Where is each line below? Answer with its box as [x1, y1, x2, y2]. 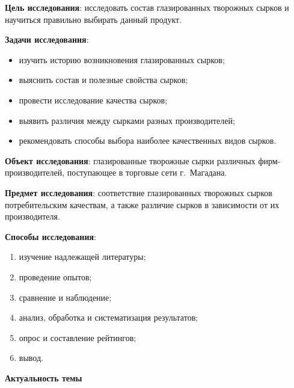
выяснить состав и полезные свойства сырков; [19, 73, 188, 86]
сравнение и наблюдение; [19, 291, 112, 303]
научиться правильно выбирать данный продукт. [5, 13, 182, 25]
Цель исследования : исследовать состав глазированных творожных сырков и [5, 1, 289, 13]
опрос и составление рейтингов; [19, 331, 136, 343]
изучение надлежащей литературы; [19, 250, 146, 263]
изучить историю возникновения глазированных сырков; [19, 53, 225, 66]
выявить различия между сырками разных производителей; [19, 114, 235, 126]
